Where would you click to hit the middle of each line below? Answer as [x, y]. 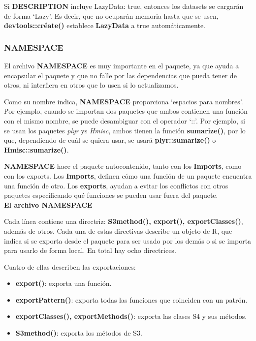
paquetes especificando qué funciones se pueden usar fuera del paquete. [111, 195]
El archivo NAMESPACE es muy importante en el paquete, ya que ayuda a [122, 65]
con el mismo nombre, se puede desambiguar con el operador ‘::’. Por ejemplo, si [125, 120]
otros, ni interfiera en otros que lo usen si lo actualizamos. [91, 85]
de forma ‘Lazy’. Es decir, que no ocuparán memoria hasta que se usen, [111, 15]
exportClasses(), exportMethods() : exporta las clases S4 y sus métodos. [131, 316]
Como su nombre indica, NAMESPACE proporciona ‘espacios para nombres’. [124, 101]
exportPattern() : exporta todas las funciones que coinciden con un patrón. [131, 299]
